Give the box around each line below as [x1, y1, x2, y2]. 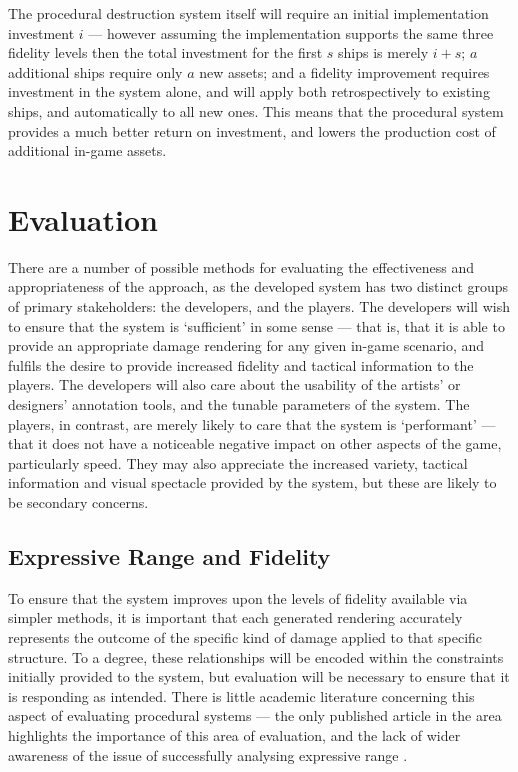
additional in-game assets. [8, 140, 167, 161]
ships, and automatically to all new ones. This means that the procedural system [8, 100, 504, 121]
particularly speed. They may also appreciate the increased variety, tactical [8, 452, 468, 473]
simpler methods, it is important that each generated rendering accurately [8, 607, 463, 628]
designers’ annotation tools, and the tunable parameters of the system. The [8, 394, 470, 415]
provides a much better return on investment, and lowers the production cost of [8, 120, 496, 141]
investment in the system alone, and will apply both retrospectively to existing [8, 81, 490, 102]
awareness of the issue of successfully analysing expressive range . [8, 744, 408, 765]
